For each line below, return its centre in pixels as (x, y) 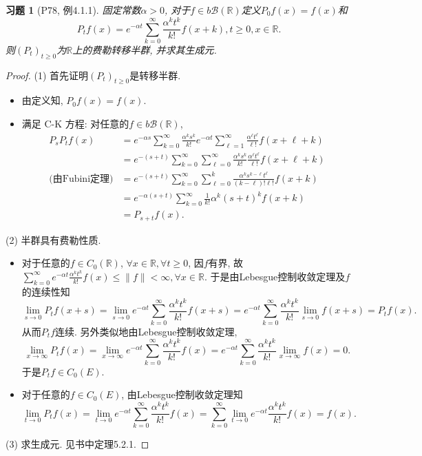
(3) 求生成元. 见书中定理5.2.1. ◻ (77, 444)
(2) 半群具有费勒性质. (53, 239)
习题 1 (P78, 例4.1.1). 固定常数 (73, 10)
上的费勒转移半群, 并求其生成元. (145, 49)
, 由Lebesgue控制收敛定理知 (182, 394)
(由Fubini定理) (81, 179)
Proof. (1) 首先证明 (47, 75)
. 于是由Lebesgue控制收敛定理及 (275, 276)
